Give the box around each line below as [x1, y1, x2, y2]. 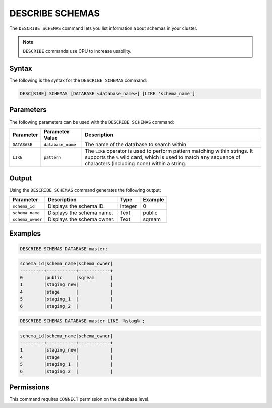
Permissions [9, 383, 50, 392]
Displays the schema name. [48, 209, 113, 216]
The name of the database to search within [85, 141, 186, 148]
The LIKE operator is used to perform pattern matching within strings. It [85, 148, 253, 155]
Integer [120, 203, 138, 210]
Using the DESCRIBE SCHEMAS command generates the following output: [9, 187, 161, 193]
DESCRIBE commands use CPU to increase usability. [23, 48, 132, 54]
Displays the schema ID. [48, 203, 105, 210]
